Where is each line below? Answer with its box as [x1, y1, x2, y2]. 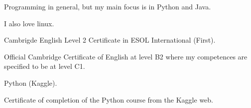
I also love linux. [4, 18, 54, 28]
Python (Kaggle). [4, 77, 57, 88]
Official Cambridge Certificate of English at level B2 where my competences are [4, 51, 248, 61]
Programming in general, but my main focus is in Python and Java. [4, 1, 211, 11]
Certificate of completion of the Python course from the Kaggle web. [4, 94, 213, 105]
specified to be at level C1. [4, 61, 85, 71]
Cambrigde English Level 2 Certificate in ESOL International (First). [4, 35, 216, 45]
